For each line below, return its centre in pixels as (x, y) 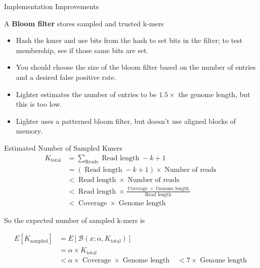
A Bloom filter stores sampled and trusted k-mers (84, 23)
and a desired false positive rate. (66, 77)
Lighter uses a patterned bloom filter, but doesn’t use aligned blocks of (126, 121)
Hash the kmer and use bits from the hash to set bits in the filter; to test (129, 40)
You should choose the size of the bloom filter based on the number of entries (136, 67)
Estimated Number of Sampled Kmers (63, 147)
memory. (29, 131)
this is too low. (39, 104)
